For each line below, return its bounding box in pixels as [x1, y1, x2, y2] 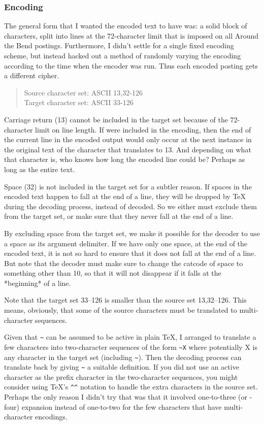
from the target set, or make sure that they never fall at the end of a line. [4, 211, 234, 221]
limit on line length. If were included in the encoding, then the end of [35, 124, 251, 135]
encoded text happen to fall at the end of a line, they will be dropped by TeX [4, 191, 246, 202]
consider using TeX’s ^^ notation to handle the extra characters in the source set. [4, 381, 258, 392]
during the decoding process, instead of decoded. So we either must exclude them [4, 201, 257, 211]
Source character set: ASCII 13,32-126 [24, 87, 143, 97]
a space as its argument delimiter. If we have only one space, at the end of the [4, 238, 248, 248]
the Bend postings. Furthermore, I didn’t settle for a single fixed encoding [4, 40, 234, 51]
